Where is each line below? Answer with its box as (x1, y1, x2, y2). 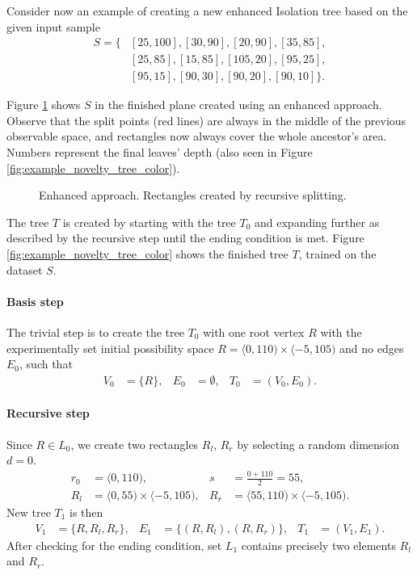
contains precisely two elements (241, 536, 396, 553)
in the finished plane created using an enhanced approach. (95, 96, 382, 113)
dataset (6, 261, 43, 278)
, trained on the (298, 246, 377, 262)
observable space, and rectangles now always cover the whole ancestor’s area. (6, 128, 387, 145)
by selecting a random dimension (237, 435, 400, 452)
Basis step (6, 292, 64, 309)
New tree (6, 504, 51, 521)
